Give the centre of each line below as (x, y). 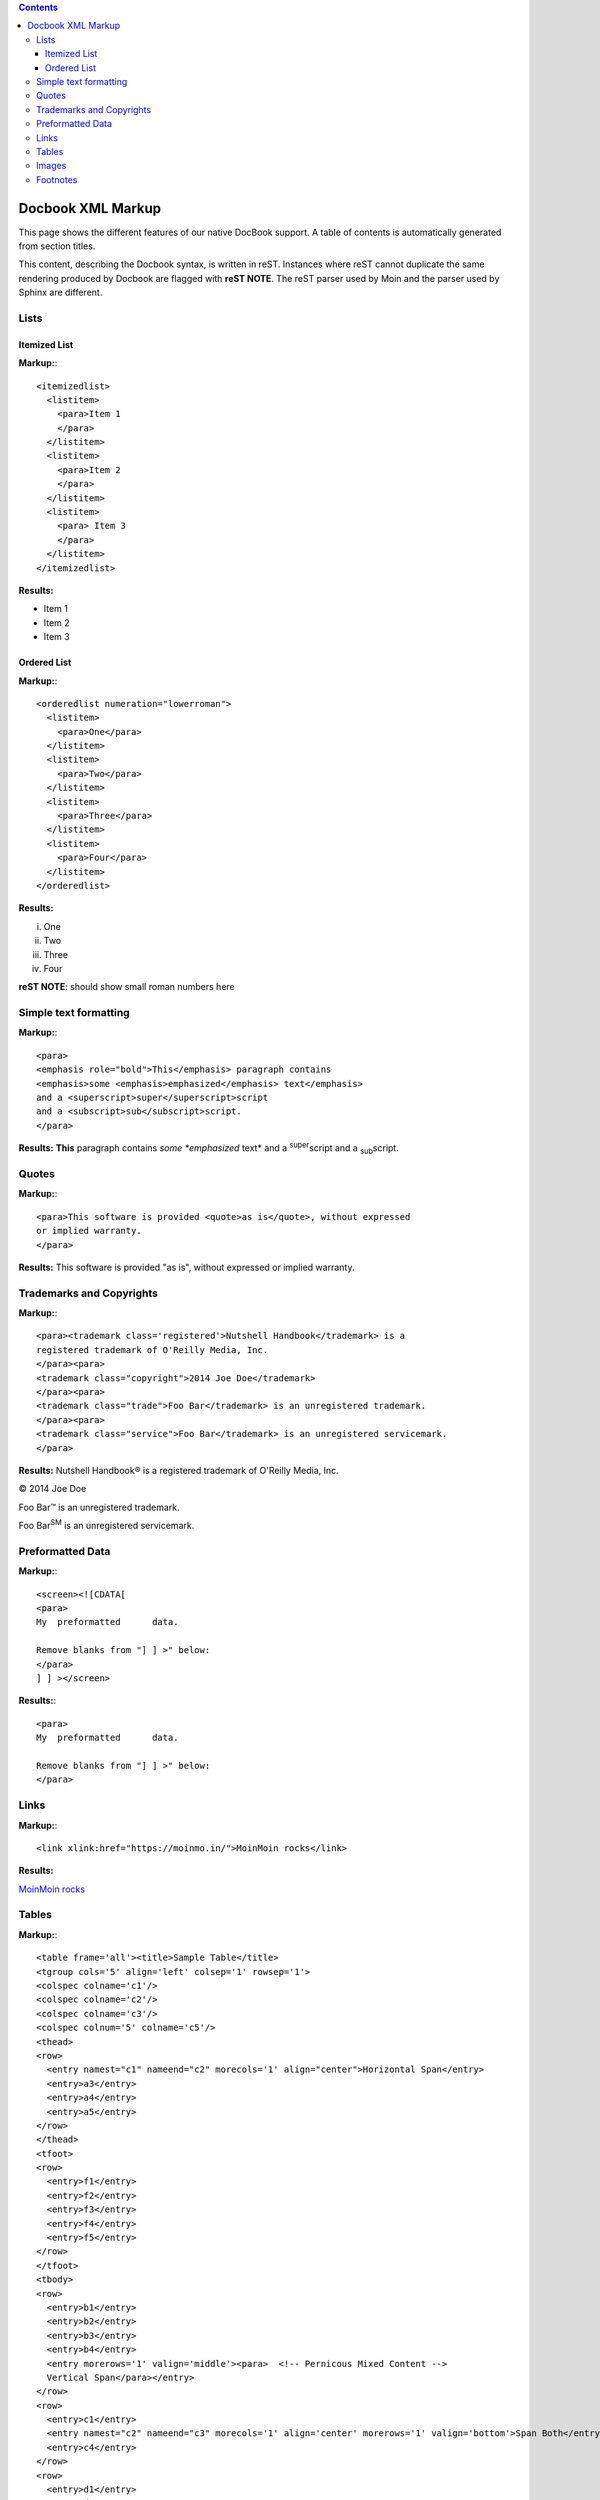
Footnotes (57, 179)
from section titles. (57, 246)
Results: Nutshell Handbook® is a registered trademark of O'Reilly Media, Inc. (178, 1470)
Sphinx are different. (60, 292)
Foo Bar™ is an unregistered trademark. (99, 1507)
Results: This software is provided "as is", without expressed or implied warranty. (186, 1267)
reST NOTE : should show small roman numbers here (126, 987)
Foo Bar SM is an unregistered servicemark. (106, 1525)
